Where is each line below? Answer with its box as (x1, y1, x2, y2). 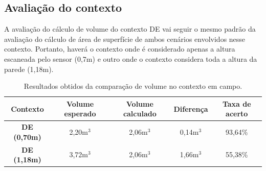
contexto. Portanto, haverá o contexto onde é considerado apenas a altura (4, 43, 235, 54)
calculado (123, 108, 157, 119)
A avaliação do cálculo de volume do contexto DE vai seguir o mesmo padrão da (4, 23, 256, 34)
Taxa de (222, 98, 251, 109)
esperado (64, 108, 96, 119)
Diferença (173, 103, 208, 114)
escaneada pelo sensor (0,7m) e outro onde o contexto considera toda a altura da (4, 53, 257, 64)
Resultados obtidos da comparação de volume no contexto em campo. (24, 81, 242, 91)
